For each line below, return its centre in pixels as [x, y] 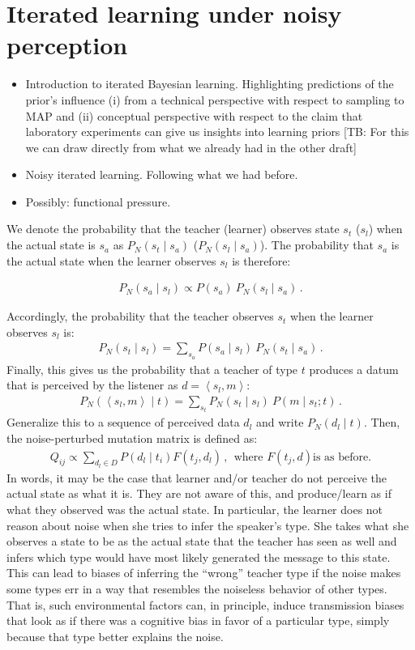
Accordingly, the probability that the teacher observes [140, 316]
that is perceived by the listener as [92, 385]
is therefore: [261, 260]
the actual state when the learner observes [111, 260]
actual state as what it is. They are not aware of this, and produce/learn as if [199, 493]
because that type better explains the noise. [115, 636]
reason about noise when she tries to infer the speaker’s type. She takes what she [208, 525]
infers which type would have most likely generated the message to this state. [199, 557]
